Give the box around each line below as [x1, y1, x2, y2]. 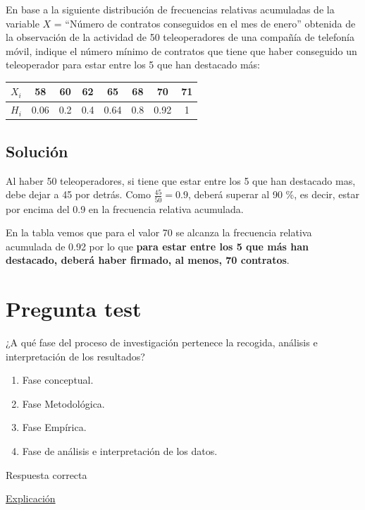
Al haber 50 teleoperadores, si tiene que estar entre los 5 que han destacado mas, [6, 173, 356, 188]
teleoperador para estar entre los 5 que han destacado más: [6, 57, 260, 72]
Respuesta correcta [6, 467, 87, 482]
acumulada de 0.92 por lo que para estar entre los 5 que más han [6, 238, 309, 253]
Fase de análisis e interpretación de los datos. [22, 443, 218, 458]
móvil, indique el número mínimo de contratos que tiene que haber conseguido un [6, 43, 357, 58]
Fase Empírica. [22, 420, 87, 435]
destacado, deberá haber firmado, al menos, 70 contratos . [6, 253, 290, 267]
